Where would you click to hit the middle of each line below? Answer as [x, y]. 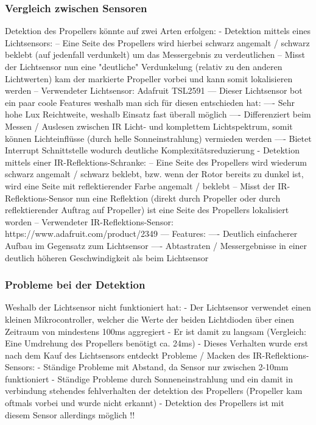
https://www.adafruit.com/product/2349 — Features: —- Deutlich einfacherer [151, 234]
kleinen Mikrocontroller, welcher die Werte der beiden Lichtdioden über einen [149, 319]
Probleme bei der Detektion [75, 285]
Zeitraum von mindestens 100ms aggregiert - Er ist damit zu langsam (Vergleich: [156, 331]
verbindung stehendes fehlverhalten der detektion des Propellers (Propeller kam [154, 391]
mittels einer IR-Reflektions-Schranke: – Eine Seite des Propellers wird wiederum [156, 162]
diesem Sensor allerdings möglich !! [70, 414]
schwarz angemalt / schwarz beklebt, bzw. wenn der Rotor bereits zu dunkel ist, [154, 174]
